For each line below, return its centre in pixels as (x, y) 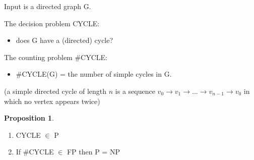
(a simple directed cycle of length (55, 91)
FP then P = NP (93, 152)
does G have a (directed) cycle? (65, 40)
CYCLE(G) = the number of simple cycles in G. (97, 74)
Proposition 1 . (29, 118)
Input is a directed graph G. (48, 6)
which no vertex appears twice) (52, 101)
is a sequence (135, 91)
